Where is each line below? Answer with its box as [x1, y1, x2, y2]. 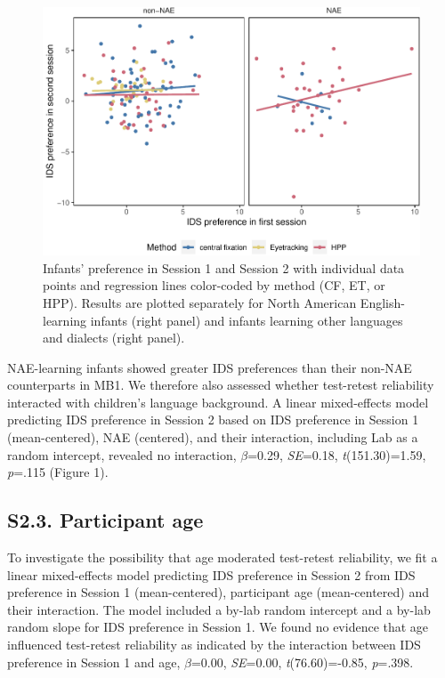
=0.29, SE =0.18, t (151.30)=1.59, [247, 445, 426, 464]
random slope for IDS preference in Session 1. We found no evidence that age [7, 617, 429, 636]
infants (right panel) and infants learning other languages [90, 311, 403, 329]
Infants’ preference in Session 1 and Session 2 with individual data [43, 258, 405, 277]
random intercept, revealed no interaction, [7, 445, 237, 464]
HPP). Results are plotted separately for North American [43, 293, 357, 311]
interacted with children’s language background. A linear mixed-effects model [7, 392, 429, 411]
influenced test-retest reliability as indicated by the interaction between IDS [7, 635, 421, 654]
